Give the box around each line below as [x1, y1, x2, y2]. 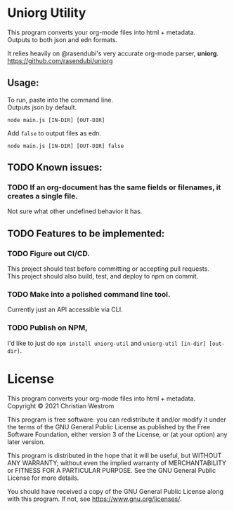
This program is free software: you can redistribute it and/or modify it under [7, 415, 226, 424]
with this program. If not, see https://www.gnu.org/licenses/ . [7, 495, 182, 503]
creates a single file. [7, 192, 79, 201]
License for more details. [7, 474, 79, 482]
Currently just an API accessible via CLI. [7, 305, 123, 314]
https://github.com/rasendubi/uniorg [7, 56, 113, 65]
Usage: [7, 77, 40, 89]
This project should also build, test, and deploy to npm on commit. [7, 272, 199, 281]
